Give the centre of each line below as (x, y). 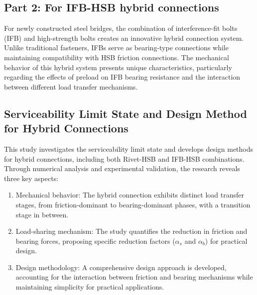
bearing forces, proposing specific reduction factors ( (95, 241)
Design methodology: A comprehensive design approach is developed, (121, 267)
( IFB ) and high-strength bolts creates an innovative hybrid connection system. (124, 38)
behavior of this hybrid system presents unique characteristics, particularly (118, 67)
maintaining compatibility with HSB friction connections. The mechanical (117, 57)
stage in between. (42, 214)
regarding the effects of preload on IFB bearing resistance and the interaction (122, 77)
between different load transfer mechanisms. (71, 86)
